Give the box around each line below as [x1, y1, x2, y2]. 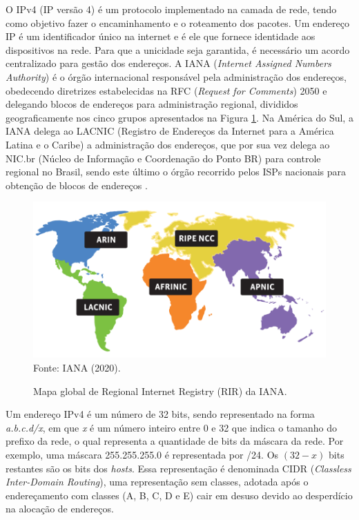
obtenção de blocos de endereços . [6, 177, 148, 192]
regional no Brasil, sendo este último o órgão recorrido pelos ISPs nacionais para [6, 164, 347, 179]
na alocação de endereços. [6, 501, 114, 516]
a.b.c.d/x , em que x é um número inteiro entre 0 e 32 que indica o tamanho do [6, 420, 337, 434]
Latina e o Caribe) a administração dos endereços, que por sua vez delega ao [6, 137, 330, 151]
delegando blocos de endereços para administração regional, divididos [6, 97, 298, 111]
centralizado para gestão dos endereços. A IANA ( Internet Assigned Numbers [6, 56, 331, 70]
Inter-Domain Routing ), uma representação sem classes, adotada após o [6, 474, 309, 489]
